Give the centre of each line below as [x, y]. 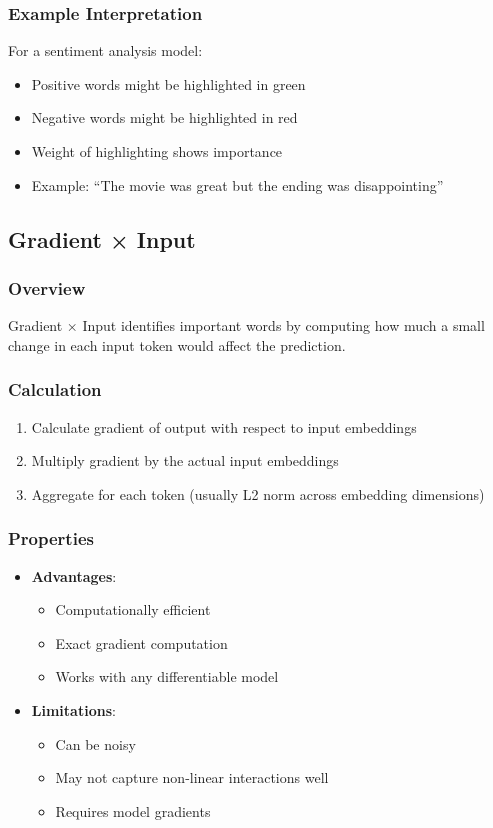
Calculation [55, 389]
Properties [51, 538]
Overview [47, 287]
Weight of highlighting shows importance [157, 151]
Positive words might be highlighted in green [168, 83]
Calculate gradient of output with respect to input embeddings [224, 426]
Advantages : [74, 575]
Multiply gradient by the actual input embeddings [185, 460]
